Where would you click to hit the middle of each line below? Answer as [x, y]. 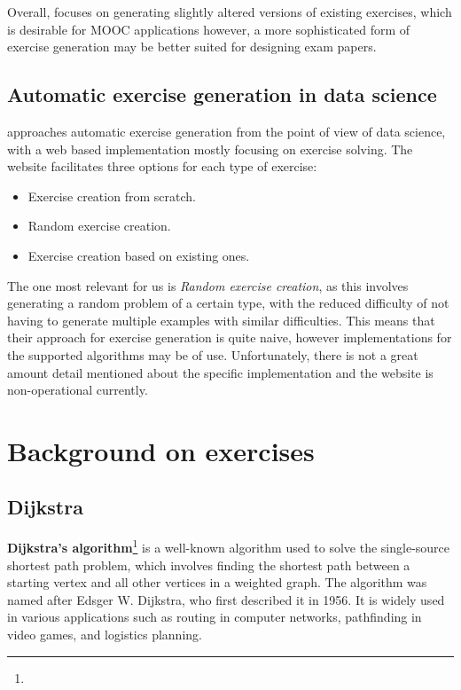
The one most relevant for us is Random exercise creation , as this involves [208, 285]
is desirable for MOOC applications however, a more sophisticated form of [209, 29]
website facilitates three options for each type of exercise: [162, 166]
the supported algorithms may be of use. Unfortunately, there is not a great [213, 354]
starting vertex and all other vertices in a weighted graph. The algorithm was [217, 582]
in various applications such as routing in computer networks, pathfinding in [215, 617]
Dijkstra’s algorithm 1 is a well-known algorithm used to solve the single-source [229, 546]
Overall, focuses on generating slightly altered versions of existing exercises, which [230, 12]
